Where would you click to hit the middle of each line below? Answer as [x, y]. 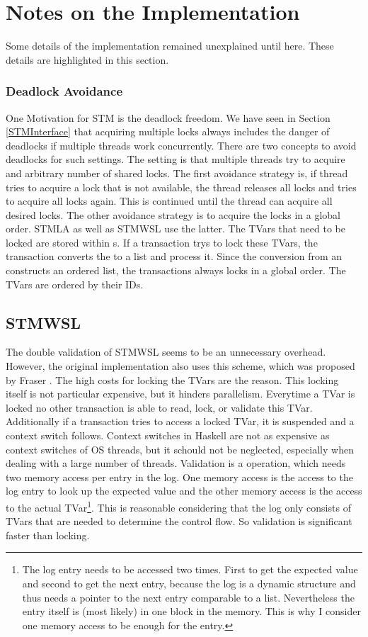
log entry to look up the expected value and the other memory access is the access [184, 491]
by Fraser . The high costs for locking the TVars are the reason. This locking [172, 379]
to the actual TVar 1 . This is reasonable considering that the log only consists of [178, 506]
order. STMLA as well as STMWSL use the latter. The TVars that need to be [176, 229]
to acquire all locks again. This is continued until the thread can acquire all [169, 201]
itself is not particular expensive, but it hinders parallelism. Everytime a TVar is [180, 394]
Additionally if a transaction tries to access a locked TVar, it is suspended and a [180, 421]
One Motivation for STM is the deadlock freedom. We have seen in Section [168, 117]
